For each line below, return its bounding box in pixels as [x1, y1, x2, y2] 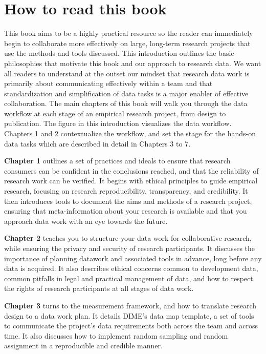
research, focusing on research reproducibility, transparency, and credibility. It [4, 185, 248, 196]
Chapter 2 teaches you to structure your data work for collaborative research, [4, 233, 252, 243]
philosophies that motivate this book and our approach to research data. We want [4, 57, 261, 68]
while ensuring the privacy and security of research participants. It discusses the [4, 243, 255, 253]
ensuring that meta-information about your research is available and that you [4, 205, 247, 216]
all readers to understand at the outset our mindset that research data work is [4, 68, 250, 78]
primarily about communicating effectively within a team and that [4, 78, 213, 89]
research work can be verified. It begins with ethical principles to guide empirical [4, 175, 258, 186]
